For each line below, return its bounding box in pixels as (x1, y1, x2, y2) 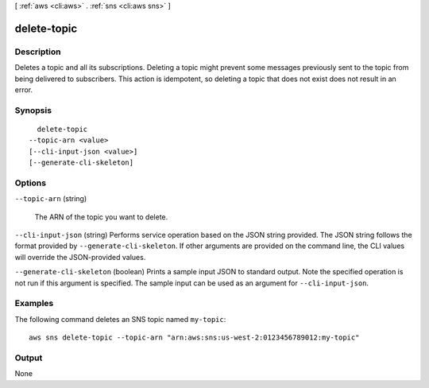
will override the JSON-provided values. (14, 252, 146, 262)
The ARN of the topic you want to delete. (34, 211, 168, 222)
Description (14, 46, 61, 57)
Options (14, 177, 47, 188)
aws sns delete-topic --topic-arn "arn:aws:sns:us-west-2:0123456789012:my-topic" (29, 333, 360, 342)
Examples (14, 298, 54, 309)
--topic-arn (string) (14, 194, 87, 204)
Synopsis (14, 104, 52, 115)
